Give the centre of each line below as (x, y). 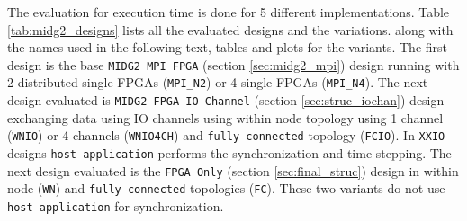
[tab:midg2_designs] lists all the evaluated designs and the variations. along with (230, 29)
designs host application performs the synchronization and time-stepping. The (229, 153)
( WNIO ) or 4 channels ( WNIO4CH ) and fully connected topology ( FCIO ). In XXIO (226, 135)
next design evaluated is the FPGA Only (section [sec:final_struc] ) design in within (233, 170)
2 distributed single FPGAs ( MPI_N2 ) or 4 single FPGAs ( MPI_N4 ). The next (218, 82)
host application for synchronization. (116, 205)
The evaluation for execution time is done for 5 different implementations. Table (229, 12)
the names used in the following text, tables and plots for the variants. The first (228, 47)
